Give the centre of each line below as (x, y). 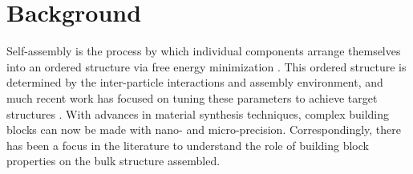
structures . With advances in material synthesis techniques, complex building (198, 113)
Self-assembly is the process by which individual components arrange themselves (204, 51)
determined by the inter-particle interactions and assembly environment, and (195, 82)
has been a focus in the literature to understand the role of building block (188, 145)
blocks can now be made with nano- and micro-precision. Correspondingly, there (204, 129)
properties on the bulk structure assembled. (113, 161)
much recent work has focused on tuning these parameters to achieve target (192, 97)
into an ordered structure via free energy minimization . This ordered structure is (206, 66)
